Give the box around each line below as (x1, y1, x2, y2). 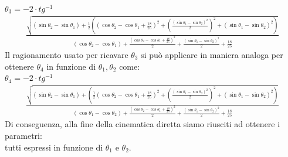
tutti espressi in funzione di (5, 141, 103, 153)
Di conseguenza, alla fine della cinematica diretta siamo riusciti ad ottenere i (5, 118, 280, 130)
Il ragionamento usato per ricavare (5, 48, 128, 60)
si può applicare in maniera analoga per (141, 48, 283, 60)
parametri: (5, 129, 42, 141)
